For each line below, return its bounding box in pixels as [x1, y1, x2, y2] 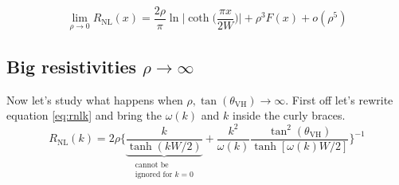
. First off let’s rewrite [285, 91, 393, 108]
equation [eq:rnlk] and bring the [6, 107, 162, 124]
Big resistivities [6, 54, 137, 79]
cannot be [135, 160, 169, 169]
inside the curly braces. [233, 107, 346, 124]
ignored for [135, 170, 173, 179]
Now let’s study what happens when [6, 91, 183, 108]
